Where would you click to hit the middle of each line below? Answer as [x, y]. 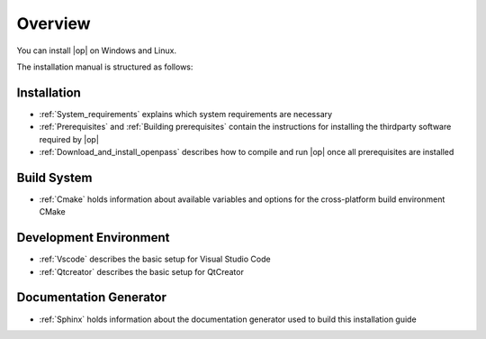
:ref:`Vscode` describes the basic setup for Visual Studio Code [155, 259]
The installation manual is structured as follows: [105, 67]
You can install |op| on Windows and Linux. [97, 50]
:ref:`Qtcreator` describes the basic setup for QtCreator [142, 271]
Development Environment [93, 238]
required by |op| [69, 139]
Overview [54, 23]
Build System [54, 177]
